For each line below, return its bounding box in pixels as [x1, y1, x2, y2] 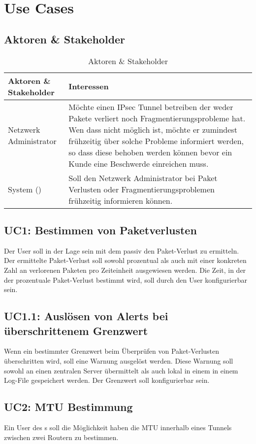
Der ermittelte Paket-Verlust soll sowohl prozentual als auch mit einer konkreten [4, 255, 247, 265]
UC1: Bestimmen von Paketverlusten [4, 222, 197, 237]
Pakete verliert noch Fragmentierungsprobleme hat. [68, 112, 246, 124]
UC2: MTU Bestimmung [4, 399, 133, 414]
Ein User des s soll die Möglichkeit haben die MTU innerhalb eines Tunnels [4, 422, 232, 432]
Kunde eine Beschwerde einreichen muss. [68, 157, 209, 169]
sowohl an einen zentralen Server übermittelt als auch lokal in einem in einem [4, 365, 238, 375]
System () [8, 183, 42, 195]
